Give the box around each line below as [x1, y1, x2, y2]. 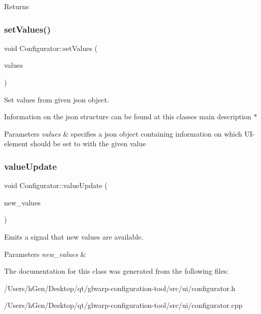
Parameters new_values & [4, 248, 86, 259]
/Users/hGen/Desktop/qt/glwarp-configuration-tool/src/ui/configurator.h [4, 282, 236, 293]
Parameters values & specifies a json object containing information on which [4, 128, 242, 139]
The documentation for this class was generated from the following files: [4, 266, 229, 276]
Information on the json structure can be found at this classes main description [4, 111, 251, 122]
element [4, 138, 29, 149]
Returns [4, 1, 29, 11]
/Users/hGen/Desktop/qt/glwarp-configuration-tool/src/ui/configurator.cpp [4, 300, 243, 310]
